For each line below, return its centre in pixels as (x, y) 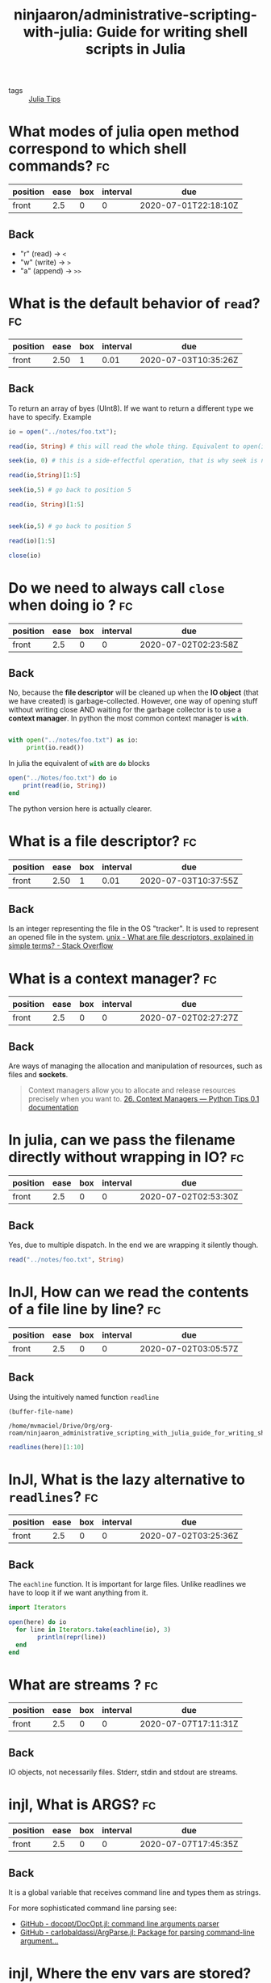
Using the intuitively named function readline (84, 1397)
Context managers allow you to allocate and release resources (132, 1090)
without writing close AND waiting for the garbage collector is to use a (125, 710)
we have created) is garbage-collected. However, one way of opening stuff (133, 701)
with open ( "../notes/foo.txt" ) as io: (73, 740)
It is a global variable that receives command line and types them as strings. (135, 1892)
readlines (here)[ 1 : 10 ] (46, 1447)
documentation (53, 1108)
